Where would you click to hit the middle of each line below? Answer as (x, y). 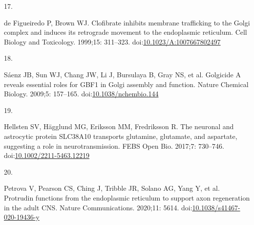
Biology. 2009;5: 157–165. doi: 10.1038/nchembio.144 (81, 94)
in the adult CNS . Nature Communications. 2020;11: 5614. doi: (98, 207)
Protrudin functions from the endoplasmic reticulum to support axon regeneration (127, 197)
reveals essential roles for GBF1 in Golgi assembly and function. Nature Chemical (126, 84)
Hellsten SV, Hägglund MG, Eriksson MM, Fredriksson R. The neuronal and (119, 126)
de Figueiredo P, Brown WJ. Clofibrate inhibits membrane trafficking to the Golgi (127, 22)
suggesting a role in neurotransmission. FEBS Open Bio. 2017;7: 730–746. (114, 146)
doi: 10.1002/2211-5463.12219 (47, 155)
